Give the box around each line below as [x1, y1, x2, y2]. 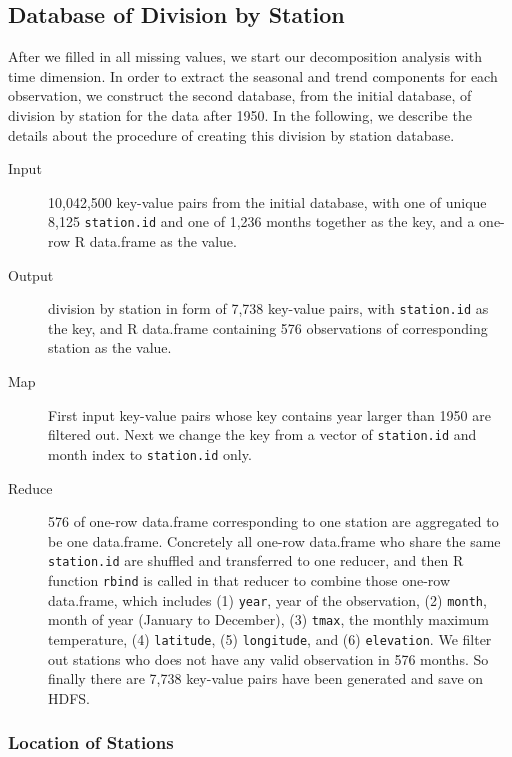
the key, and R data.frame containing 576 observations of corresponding [48, 317, 488, 338]
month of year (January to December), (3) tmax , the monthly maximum [48, 609, 489, 630]
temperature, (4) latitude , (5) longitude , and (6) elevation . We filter [48, 628, 492, 649]
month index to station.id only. [48, 443, 252, 464]
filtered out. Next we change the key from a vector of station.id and [48, 424, 477, 445]
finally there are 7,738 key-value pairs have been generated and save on [48, 668, 484, 689]
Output [8, 264, 54, 285]
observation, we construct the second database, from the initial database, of [8, 85, 472, 106]
